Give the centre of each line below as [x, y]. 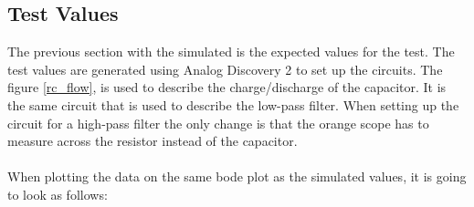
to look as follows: [58, 194]
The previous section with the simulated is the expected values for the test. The [231, 52]
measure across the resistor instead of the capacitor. [153, 141]
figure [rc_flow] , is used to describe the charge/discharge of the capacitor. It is [227, 87]
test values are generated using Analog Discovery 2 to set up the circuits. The [225, 69]
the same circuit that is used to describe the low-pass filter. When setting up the [233, 104]
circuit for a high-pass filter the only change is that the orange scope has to [218, 123]
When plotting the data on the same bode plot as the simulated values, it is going [237, 176]
